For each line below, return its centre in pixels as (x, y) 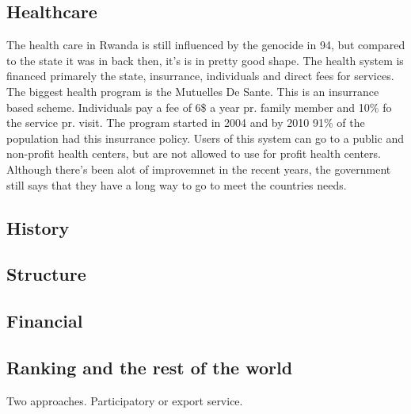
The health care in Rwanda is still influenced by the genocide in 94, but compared (206, 45)
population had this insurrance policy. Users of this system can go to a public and (205, 138)
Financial (45, 321)
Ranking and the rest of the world (150, 367)
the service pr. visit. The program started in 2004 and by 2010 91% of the (186, 123)
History (38, 227)
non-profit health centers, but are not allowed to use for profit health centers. (194, 153)
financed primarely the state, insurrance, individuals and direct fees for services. (200, 76)
